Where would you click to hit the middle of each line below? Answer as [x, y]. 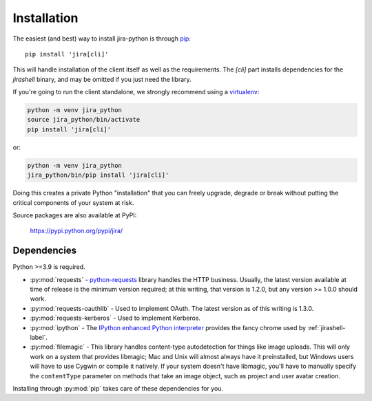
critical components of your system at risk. [73, 202]
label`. [39, 338]
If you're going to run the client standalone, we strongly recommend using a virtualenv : [136, 92]
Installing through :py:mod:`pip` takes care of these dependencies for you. [118, 388]
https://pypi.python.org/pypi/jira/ [76, 231]
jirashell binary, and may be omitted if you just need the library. [102, 79]
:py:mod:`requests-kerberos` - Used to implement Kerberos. [115, 318]
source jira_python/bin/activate [84, 120]
